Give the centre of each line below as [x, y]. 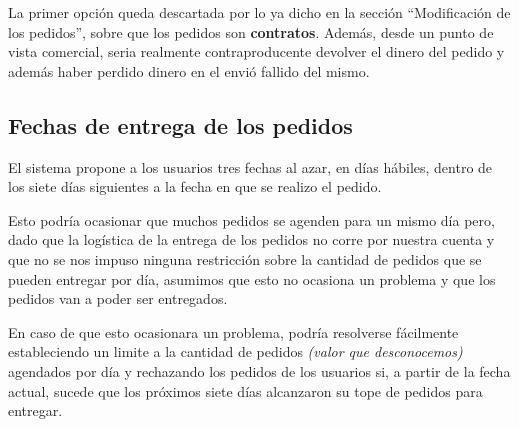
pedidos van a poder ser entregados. [118, 298]
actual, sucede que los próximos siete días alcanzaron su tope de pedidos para [245, 390]
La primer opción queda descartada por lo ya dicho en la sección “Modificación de [259, 12]
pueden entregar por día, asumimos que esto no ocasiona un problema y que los [252, 278]
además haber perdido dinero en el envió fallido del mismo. [189, 70]
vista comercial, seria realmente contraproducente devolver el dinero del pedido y [256, 51]
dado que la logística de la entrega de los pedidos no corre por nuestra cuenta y [251, 239]
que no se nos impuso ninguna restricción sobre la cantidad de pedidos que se [245, 258]
